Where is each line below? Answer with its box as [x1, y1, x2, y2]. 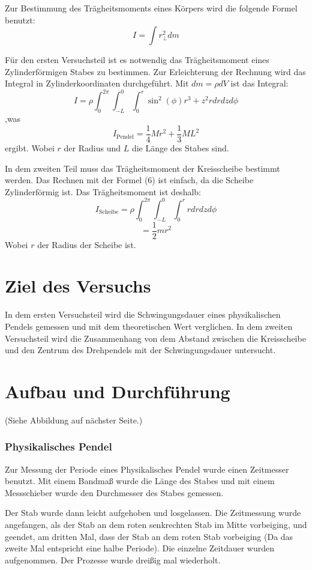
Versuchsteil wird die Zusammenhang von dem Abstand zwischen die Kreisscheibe [5, 332, 306, 344]
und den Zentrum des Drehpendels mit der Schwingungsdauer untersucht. [5, 344, 276, 356]
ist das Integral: [230, 77, 289, 89]
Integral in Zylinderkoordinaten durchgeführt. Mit [5, 77, 189, 89]
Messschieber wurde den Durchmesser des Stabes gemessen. [5, 486, 224, 499]
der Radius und [64, 141, 121, 154]
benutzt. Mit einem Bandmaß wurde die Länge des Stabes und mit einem [5, 474, 275, 487]
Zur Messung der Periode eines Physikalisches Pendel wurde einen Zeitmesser [5, 462, 289, 475]
